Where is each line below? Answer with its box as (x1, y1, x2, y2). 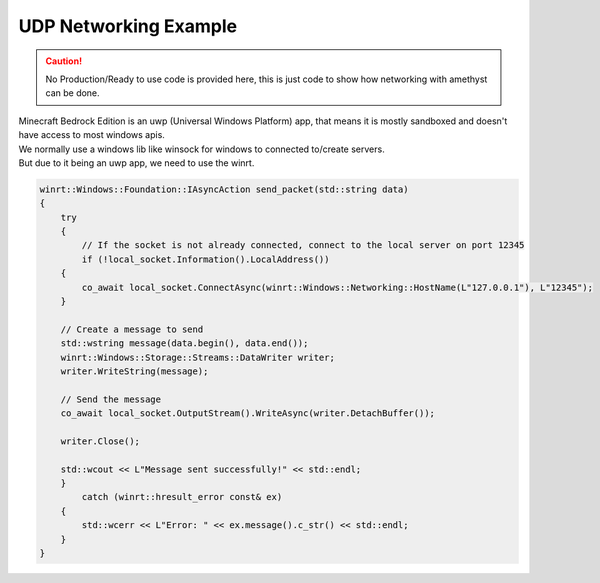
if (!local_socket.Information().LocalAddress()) (81, 253, 330, 265)
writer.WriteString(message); (60, 365, 209, 377)
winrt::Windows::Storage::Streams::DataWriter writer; (60, 351, 335, 363)
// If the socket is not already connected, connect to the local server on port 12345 (81, 240, 525, 251)
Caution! (45, 55, 83, 67)
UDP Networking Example (18, 15, 238, 37)
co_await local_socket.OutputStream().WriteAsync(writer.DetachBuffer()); (60, 408, 435, 419)
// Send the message (60, 393, 162, 405)
